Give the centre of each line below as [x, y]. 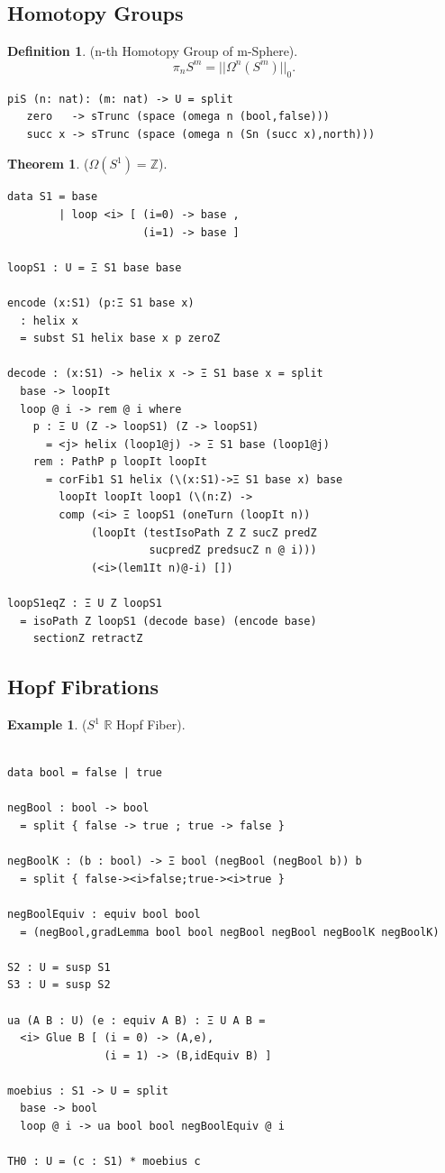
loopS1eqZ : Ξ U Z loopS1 [85, 604]
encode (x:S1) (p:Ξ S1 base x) [101, 302]
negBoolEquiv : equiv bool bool [104, 914]
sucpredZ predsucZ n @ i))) [233, 550]
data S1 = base [53, 197]
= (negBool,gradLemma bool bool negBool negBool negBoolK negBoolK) [230, 932]
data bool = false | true [85, 773]
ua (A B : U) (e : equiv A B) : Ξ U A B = [136, 1020]
